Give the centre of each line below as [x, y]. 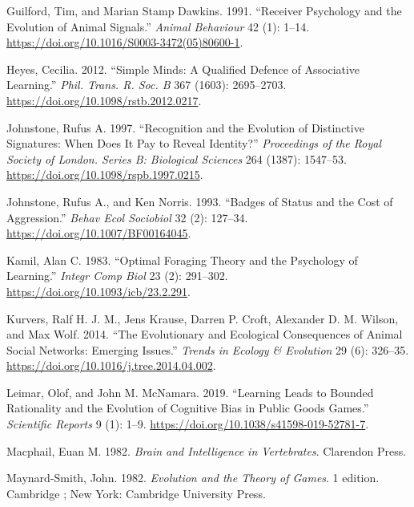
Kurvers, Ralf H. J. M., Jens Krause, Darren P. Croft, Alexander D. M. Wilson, [203, 318]
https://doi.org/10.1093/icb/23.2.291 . [99, 291]
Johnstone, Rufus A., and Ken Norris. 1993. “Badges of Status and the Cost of [200, 201]
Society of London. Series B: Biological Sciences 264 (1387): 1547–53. [177, 158]
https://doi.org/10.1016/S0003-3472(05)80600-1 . [125, 42]
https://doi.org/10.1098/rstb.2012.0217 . [104, 100]
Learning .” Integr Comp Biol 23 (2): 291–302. [117, 276]
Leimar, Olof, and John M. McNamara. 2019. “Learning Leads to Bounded [190, 392]
